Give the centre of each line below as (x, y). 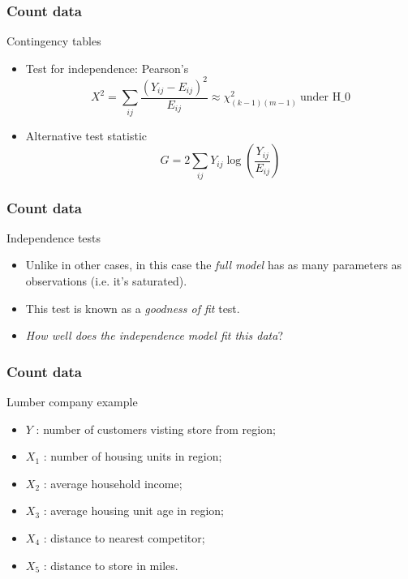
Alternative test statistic (86, 135)
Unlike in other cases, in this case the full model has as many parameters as (214, 265)
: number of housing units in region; (133, 456)
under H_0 (325, 98)
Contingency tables (54, 41)
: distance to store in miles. (111, 565)
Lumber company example (72, 401)
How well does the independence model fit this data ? (154, 335)
